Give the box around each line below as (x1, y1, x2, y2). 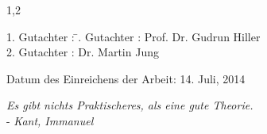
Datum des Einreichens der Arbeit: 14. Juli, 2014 (6, 70, 246, 86)
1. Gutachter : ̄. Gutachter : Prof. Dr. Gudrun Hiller (6, 28, 261, 44)
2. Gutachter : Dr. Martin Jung (6, 44, 159, 60)
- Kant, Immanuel (6, 112, 94, 128)
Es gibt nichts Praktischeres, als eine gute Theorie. (6, 97, 253, 113)
